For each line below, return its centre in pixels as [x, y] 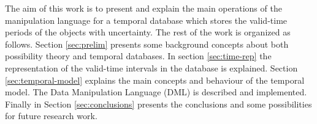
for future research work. [51, 116]
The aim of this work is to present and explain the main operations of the [143, 8]
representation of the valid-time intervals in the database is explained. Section [151, 67]
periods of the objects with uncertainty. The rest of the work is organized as [148, 32]
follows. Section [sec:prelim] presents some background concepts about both [147, 44]
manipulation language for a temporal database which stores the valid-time [146, 20]
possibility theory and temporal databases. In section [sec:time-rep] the [138, 56]
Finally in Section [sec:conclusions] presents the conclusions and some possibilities [158, 104]
